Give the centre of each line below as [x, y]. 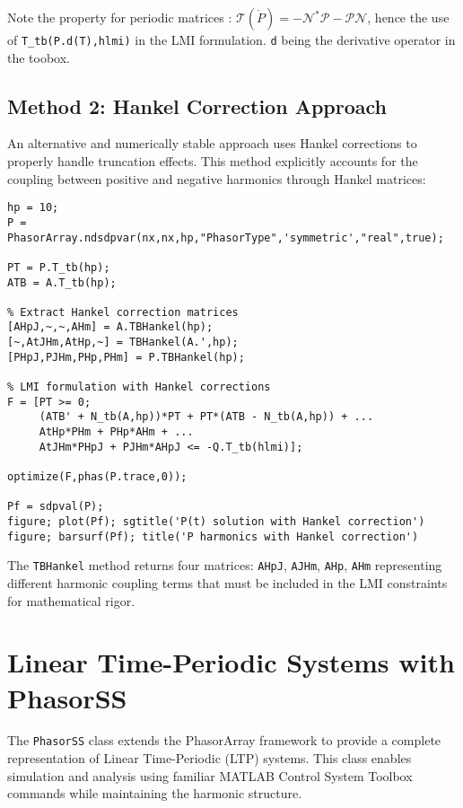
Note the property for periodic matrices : [120, 17]
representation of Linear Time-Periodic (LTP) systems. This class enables [210, 758]
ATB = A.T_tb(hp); [62, 282]
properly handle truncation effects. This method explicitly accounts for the [213, 161]
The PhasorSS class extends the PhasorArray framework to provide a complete [224, 740]
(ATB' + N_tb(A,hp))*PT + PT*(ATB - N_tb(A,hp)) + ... [206, 417]
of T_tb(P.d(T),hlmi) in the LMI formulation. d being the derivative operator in [231, 40]
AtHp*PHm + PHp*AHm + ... [116, 432]
